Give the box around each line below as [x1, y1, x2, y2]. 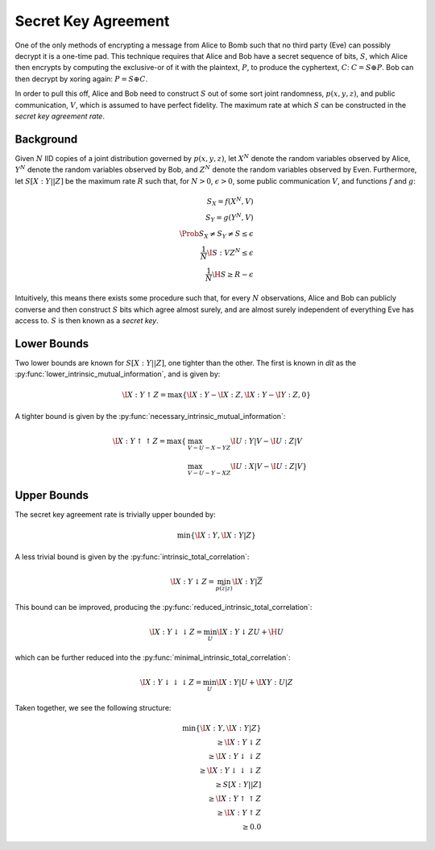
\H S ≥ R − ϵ [212, 270, 254, 279]
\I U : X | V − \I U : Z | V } [230, 462, 308, 471]
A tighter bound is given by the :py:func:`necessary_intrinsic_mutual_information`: [14, 411, 286, 421]
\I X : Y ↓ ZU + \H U [216, 628, 284, 636]
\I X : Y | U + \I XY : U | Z [216, 678, 293, 687]
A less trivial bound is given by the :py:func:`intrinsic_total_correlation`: [14, 552, 250, 562]
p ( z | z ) [215, 584, 233, 592]
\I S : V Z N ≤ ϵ [206, 247, 254, 257]
